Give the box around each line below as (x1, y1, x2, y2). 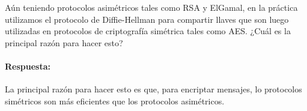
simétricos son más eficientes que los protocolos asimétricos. (5, 94, 225, 107)
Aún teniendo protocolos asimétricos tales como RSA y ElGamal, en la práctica (5, 1, 298, 13)
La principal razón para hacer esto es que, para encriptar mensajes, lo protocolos (5, 83, 302, 95)
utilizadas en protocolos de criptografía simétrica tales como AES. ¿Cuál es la (5, 25, 291, 37)
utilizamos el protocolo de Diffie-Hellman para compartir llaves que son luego (5, 13, 289, 25)
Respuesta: (5, 59, 50, 72)
